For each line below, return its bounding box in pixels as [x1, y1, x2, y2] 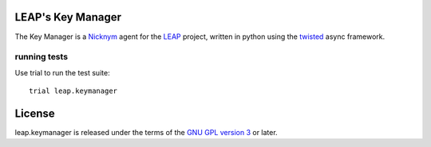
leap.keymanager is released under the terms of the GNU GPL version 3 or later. [14, 127, 279, 137]
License [14, 106, 55, 120]
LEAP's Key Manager [14, 10, 121, 24]
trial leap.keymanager [29, 87, 118, 95]
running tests [14, 52, 68, 63]
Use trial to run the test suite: [14, 68, 111, 77]
